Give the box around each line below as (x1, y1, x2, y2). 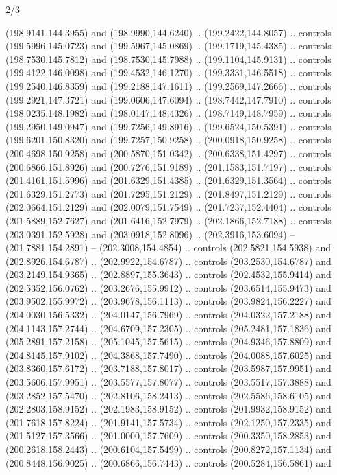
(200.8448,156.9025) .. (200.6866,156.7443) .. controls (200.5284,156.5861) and (5, 455, 332, 470)
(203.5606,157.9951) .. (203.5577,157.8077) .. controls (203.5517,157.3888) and (5, 375, 332, 389)
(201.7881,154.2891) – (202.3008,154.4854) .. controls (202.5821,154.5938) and (5, 240, 331, 255)
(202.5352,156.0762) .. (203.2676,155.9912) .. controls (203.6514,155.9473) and (5, 280, 332, 294)
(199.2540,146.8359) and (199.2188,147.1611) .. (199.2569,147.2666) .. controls (5, 78, 332, 93)
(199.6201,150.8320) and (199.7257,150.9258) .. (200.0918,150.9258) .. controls (5, 132, 332, 147)
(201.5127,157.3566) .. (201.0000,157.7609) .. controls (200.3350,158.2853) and (5, 428, 332, 443)
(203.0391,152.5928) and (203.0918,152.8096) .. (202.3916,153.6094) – (5, 227, 295, 241)
